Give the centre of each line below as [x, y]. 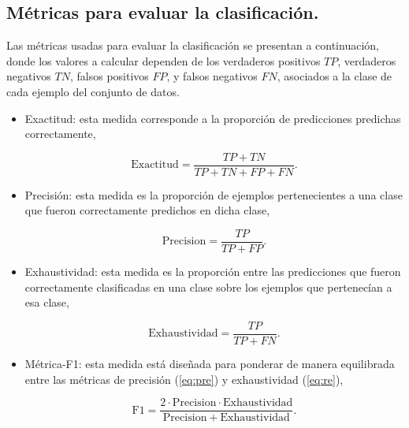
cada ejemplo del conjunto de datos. [93, 91]
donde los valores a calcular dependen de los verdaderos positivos [164, 60]
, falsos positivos [109, 76]
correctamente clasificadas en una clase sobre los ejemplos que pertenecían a [208, 287]
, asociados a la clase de [335, 76]
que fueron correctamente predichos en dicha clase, [147, 210]
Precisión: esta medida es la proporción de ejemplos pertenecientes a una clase [214, 194]
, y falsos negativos [212, 76]
